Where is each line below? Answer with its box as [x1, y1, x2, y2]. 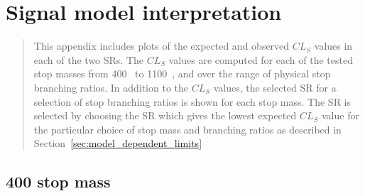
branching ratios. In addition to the [33, 80, 188, 94]
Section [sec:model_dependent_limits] [33, 136, 202, 151]
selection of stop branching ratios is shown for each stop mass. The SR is [33, 94, 352, 109]
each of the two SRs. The [33, 52, 144, 67]
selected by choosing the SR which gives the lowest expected [33, 108, 297, 123]
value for [321, 108, 359, 123]
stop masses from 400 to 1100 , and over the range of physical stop [33, 66, 331, 81]
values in [314, 38, 353, 53]
